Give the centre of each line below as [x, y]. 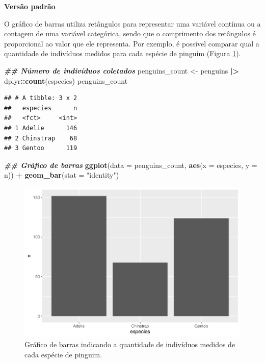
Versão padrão [30, 6]
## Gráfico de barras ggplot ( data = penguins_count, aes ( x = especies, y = [131, 165]
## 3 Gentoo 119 [41, 148]
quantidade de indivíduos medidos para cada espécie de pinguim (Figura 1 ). [123, 53]
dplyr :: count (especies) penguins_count [66, 80]
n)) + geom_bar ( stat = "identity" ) [62, 175]
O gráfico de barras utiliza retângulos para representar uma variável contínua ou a [132, 23]
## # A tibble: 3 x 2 [41, 98]
